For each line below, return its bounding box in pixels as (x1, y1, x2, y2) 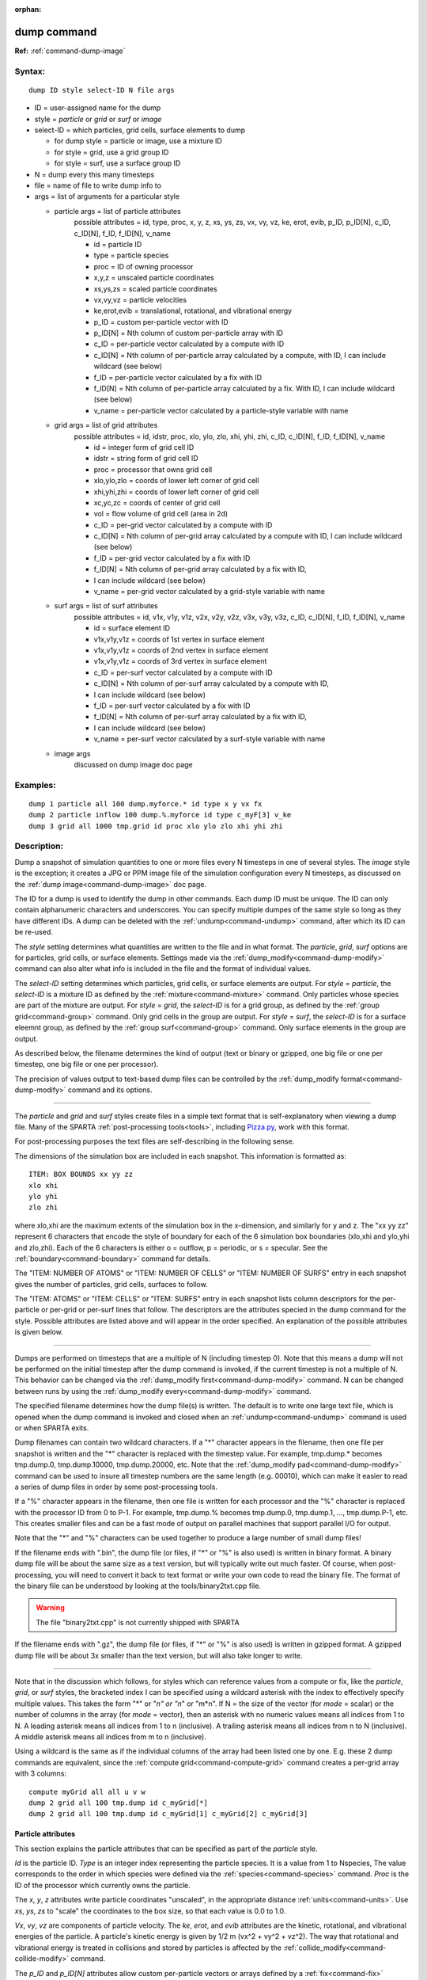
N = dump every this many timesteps (34, 169, 155, 179)
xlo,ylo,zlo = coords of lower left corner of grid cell (93, 476, 259, 485)
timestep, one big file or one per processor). (14, 1060, 159, 1069)
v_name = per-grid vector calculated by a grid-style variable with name (93, 587, 326, 596)
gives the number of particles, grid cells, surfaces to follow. (14, 1279, 209, 1289)
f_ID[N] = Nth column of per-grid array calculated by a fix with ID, (93, 565, 308, 574)
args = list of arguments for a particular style (34, 192, 180, 201)
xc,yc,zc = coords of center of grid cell (93, 497, 221, 507)
